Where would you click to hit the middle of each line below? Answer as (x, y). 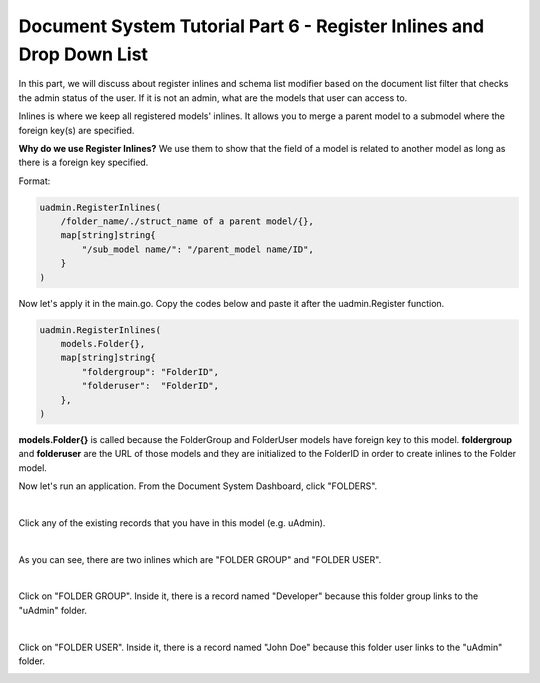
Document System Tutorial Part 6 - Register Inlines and (251, 26)
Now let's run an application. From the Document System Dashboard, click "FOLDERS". (198, 486)
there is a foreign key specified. (83, 162)
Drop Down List (83, 54)
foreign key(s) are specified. (76, 130)
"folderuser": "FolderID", (150, 386)
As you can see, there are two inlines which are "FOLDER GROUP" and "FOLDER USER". (200, 559)
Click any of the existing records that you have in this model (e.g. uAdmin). (172, 522)
